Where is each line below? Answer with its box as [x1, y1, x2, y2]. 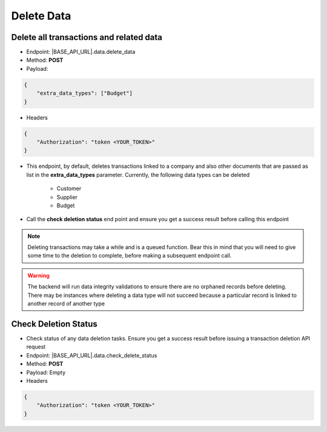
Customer [56, 185, 82, 192]
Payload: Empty [26, 368, 66, 376]
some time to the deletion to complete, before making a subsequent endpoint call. [27, 252, 232, 259]
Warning [27, 271, 50, 279]
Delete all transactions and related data [11, 32, 163, 42]
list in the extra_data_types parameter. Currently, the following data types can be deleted [26, 171, 250, 178]
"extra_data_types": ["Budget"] [36, 90, 133, 97]
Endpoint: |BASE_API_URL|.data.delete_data [26, 48, 136, 56]
